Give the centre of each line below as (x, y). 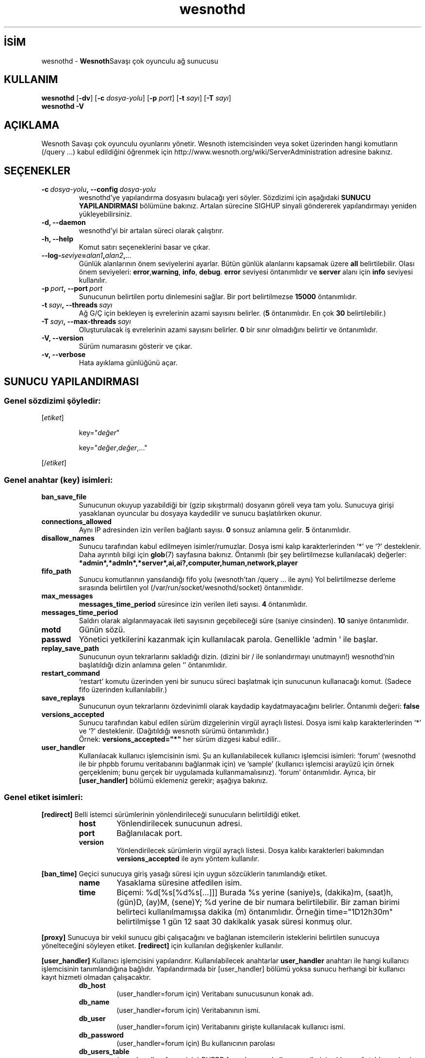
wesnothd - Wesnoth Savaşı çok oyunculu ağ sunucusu (130, 61)
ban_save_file (64, 497)
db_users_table (104, 1051)
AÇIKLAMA (32, 125)
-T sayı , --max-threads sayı (86, 322)
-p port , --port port (72, 289)
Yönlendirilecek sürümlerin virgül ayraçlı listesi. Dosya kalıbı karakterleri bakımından (250, 850)
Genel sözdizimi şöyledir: (52, 401)
